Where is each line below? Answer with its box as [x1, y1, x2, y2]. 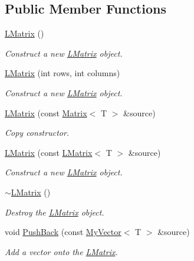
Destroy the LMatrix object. [5, 205, 104, 218]
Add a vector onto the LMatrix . [5, 245, 118, 257]
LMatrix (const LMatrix [5, 146, 93, 158]
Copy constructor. [5, 126, 70, 139]
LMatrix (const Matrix [5, 106, 87, 119]
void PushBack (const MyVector [5, 226, 121, 238]
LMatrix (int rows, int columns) [5, 67, 120, 79]
